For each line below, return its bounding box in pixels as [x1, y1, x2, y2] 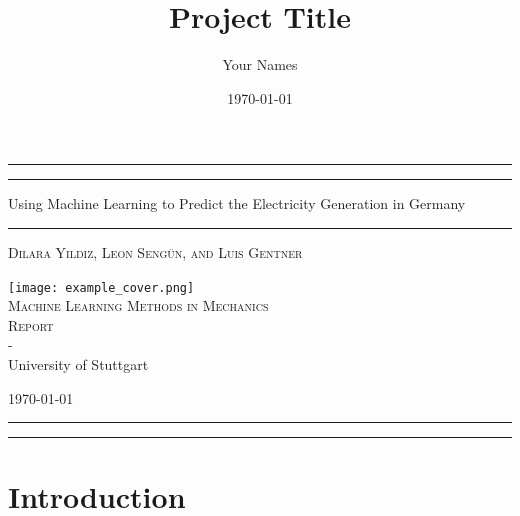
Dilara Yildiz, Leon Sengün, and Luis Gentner [8, 241, 303, 262]
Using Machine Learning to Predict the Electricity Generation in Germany [8, 193, 466, 214]
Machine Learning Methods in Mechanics [8, 295, 269, 316]
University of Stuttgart [8, 353, 149, 374]
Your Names [222, 54, 298, 75]
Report [8, 314, 54, 335]
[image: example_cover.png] [8, 280, 195, 295]
